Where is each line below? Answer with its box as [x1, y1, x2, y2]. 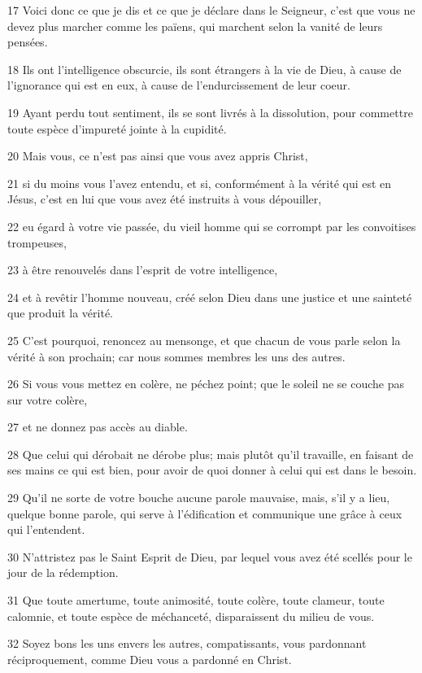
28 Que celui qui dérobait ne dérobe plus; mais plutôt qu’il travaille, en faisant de [7, 445, 414, 462]
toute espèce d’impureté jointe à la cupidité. [7, 120, 227, 137]
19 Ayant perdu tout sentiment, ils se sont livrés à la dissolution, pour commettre [7, 103, 413, 120]
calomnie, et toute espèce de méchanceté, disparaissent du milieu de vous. [7, 607, 375, 624]
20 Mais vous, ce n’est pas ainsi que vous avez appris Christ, [7, 147, 308, 164]
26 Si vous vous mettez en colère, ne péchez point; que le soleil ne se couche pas [7, 375, 404, 392]
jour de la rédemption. [7, 564, 119, 581]
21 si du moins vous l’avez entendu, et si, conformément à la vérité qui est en [7, 174, 392, 191]
